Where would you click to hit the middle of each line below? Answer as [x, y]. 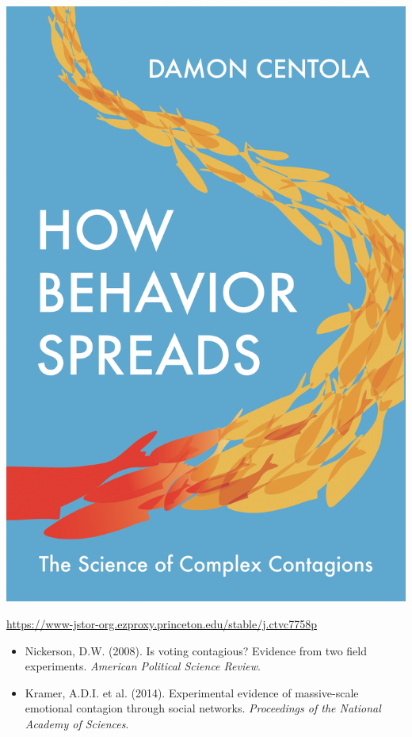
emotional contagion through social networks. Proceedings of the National [203, 708]
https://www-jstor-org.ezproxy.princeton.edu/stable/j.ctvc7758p [162, 624]
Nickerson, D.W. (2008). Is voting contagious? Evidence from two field [196, 650]
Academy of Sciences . [77, 724]
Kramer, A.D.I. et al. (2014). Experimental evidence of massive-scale [192, 692]
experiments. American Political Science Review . [143, 666]
